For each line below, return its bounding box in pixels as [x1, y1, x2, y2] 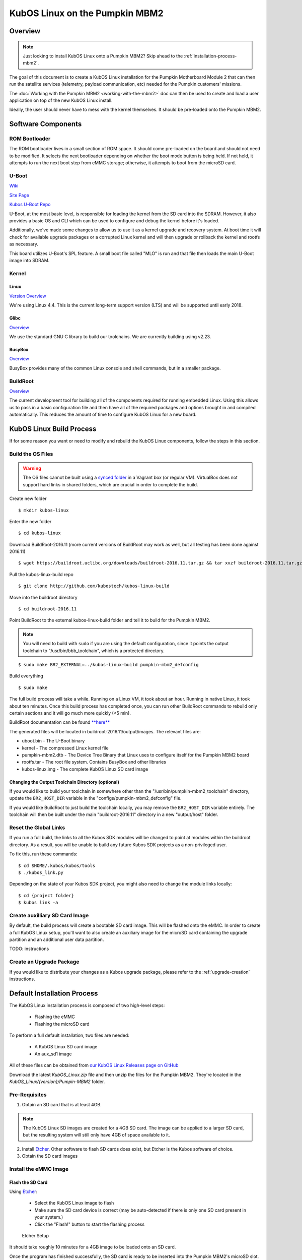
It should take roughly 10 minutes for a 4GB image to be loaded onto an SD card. [9, 1244, 176, 1250]
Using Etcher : [9, 1188, 38, 1194]
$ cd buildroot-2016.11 [18, 606, 77, 612]
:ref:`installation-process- [184, 53, 237, 59]
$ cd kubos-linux [18, 530, 61, 536]
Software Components [9, 120, 82, 129]
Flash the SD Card [9, 1179, 48, 1185]
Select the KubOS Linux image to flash [34, 1200, 114, 1206]
